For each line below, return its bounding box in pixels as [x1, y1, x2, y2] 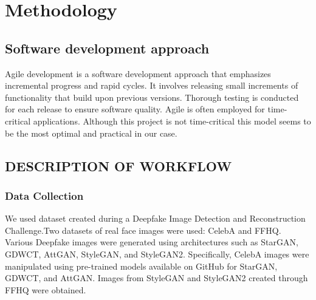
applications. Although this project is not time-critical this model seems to [33, 114, 311, 127]
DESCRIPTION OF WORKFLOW [5, 156, 232, 175]
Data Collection [5, 188, 84, 203]
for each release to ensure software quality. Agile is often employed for [5, 103, 265, 115]
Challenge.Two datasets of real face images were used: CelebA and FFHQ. [5, 223, 281, 236]
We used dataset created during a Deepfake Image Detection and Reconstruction [5, 212, 306, 225]
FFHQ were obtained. [5, 283, 86, 296]
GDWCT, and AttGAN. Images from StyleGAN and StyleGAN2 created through [5, 271, 308, 284]
